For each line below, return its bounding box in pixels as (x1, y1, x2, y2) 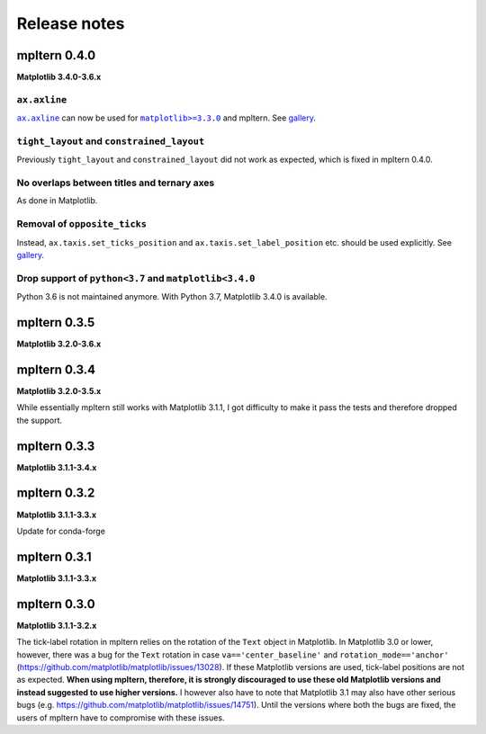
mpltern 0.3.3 (16, 438, 95, 453)
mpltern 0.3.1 (16, 549, 92, 564)
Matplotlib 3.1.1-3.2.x (16, 620, 97, 631)
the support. (16, 415, 63, 425)
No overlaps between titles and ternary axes (16, 176, 215, 189)
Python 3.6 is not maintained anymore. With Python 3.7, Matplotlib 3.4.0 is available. (16, 291, 328, 302)
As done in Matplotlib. (16, 195, 98, 206)
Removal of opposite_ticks (16, 218, 148, 230)
